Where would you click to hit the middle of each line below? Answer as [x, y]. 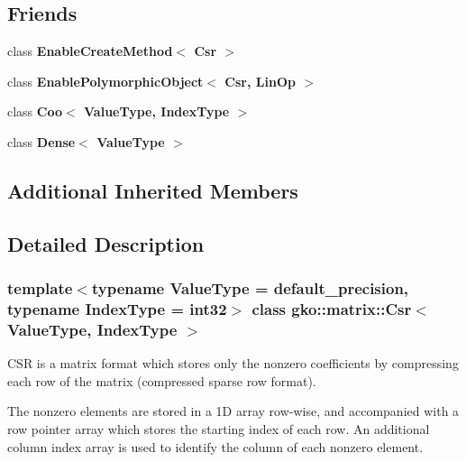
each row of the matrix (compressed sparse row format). [162, 380]
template [40, 288]
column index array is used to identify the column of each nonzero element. [215, 446]
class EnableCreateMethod [90, 51]
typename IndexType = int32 [117, 308]
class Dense [41, 141]
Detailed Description [106, 243]
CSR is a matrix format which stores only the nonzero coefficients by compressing [233, 363]
